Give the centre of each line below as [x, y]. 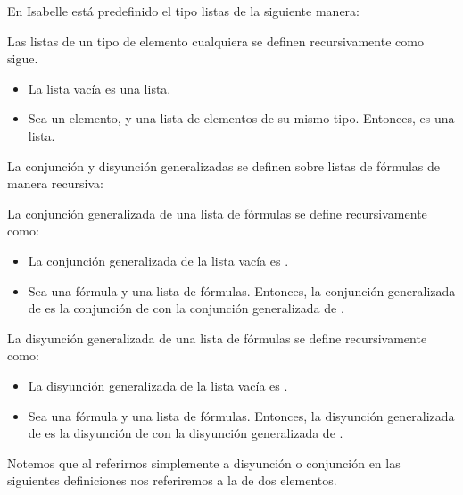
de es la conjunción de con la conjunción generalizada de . [186, 308]
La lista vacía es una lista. [99, 88]
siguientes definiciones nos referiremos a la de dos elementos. [172, 480]
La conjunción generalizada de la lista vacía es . [158, 260]
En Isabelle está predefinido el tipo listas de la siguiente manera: [183, 11]
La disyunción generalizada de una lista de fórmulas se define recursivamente [217, 338]
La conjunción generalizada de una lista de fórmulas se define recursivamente [217, 213]
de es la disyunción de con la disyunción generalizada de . [186, 433]
